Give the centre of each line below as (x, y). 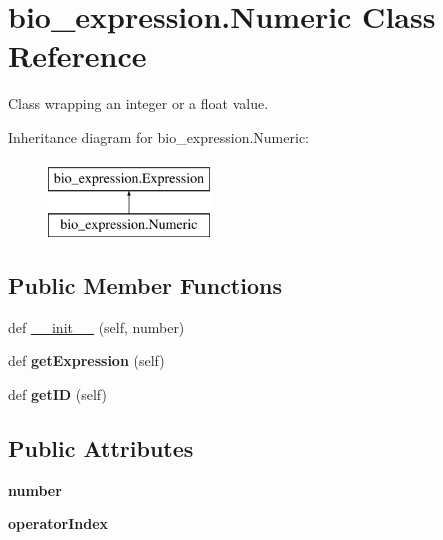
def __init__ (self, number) (96, 326)
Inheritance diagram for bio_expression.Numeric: (158, 136)
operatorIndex (58, 523)
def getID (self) (57, 394)
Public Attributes (101, 448)
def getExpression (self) (86, 360)
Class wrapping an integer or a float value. (138, 103)
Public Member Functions (145, 285)
